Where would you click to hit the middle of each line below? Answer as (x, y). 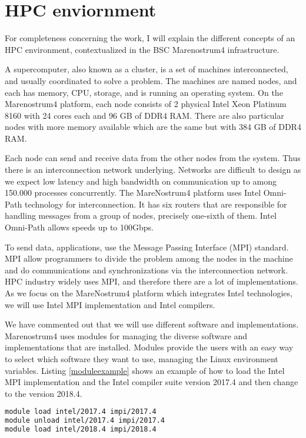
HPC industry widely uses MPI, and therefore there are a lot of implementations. (152, 281)
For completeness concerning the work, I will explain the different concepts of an (150, 38)
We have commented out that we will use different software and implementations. (152, 324)
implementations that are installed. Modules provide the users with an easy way (149, 347)
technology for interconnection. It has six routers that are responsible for (156, 204)
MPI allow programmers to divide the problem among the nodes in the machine (149, 258)
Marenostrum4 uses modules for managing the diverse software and (126, 335)
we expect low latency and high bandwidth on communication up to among (141, 181)
